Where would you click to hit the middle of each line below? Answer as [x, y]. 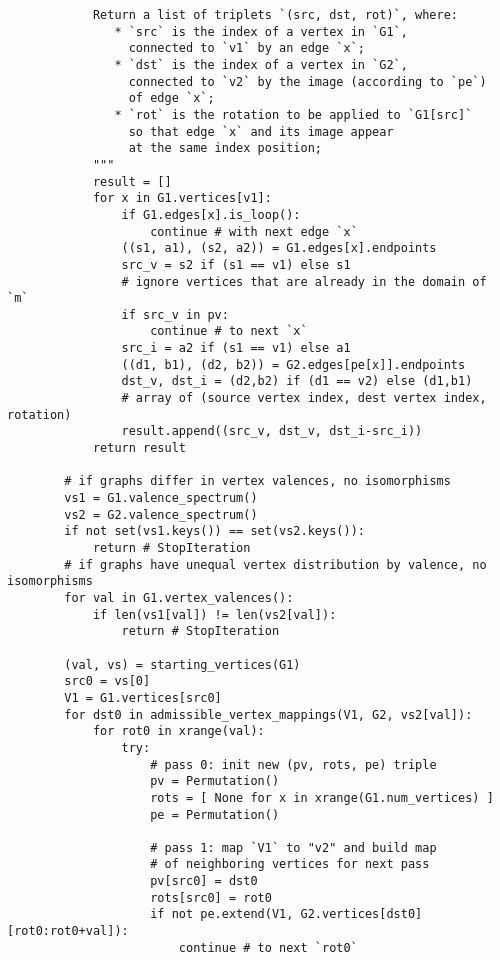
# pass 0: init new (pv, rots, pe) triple [293, 764]
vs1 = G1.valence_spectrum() [161, 498]
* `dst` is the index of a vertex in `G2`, [261, 64]
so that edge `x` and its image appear [261, 131]
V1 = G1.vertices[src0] [143, 697]
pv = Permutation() [215, 781]
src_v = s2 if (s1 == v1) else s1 [236, 264]
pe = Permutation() [215, 814]
